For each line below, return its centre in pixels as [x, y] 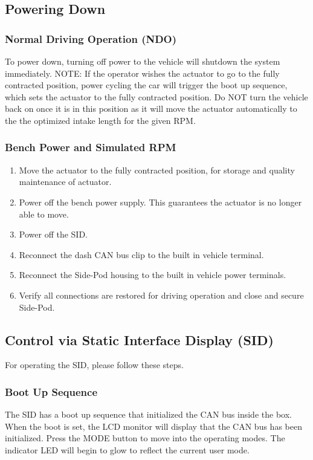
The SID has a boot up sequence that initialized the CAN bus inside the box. [148, 414]
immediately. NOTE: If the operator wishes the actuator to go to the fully [142, 73]
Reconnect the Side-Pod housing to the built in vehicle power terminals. [153, 275]
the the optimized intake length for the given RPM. [100, 120]
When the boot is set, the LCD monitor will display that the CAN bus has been [153, 426]
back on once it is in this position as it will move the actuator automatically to [151, 109]
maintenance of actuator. [65, 182]
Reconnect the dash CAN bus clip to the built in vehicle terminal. [141, 254]
